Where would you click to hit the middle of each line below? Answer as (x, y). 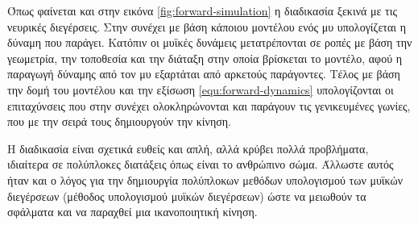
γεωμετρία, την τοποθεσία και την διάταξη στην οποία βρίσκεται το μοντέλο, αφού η (205, 58)
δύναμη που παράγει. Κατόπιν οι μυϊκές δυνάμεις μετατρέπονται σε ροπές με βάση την (210, 42)
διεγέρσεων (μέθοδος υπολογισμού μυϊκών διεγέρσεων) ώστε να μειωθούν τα (187, 196)
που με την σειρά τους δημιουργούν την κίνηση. (119, 121)
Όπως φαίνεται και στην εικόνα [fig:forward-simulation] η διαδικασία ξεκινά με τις (202, 10)
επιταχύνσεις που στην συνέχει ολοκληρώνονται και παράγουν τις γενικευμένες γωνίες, (209, 105)
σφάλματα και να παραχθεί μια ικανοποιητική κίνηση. (132, 212)
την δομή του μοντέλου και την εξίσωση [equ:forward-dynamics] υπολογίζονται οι (201, 89)
